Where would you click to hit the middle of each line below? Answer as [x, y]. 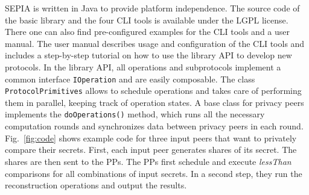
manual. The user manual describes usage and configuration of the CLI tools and [155, 43]
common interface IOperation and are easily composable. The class [130, 79]
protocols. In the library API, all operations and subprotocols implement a [143, 67]
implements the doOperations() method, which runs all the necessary [135, 114]
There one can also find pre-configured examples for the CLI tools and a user [148, 32]
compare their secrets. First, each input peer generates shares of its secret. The [151, 150]
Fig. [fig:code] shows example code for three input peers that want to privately [151, 138]
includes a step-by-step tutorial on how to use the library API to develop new [148, 55]
